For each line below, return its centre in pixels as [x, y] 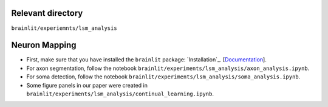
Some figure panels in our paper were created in [87, 85]
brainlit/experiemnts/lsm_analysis [64, 28]
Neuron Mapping [44, 45]
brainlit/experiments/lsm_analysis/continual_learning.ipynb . [120, 94]
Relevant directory [47, 13]
